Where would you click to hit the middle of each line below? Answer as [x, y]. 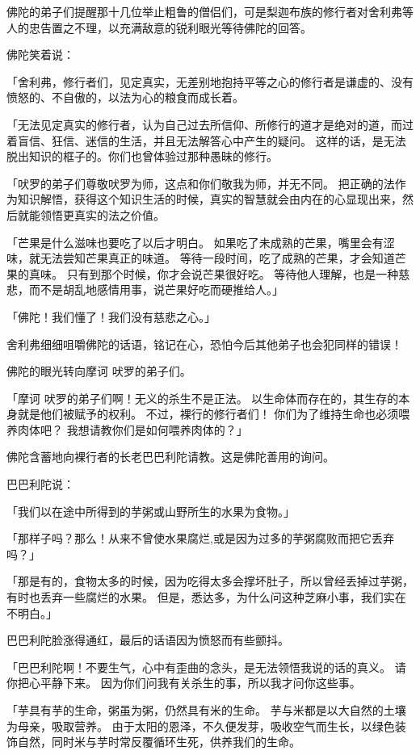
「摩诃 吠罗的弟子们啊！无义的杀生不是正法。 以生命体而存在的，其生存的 [203, 398]
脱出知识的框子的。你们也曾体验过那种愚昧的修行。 [142, 156]
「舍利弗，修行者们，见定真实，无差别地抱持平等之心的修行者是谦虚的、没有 [210, 81]
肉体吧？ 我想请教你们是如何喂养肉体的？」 [132, 429]
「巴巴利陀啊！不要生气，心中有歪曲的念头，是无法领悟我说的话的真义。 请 [206, 667]
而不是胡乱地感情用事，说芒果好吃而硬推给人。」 [156, 289]
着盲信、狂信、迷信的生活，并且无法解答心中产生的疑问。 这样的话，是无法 [206, 140]
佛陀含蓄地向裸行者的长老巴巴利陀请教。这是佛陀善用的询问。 [170, 457]
